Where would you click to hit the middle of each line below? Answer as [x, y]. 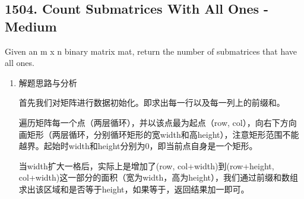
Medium [31, 26]
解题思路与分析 [48, 82]
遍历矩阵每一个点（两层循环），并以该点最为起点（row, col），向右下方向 [158, 122]
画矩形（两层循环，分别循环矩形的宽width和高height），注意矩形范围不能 [159, 134]
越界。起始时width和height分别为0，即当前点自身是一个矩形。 [138, 146]
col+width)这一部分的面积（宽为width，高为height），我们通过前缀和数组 [158, 177]
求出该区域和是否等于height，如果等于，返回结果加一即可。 [134, 189]
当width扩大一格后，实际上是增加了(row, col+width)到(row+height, [146, 165]
